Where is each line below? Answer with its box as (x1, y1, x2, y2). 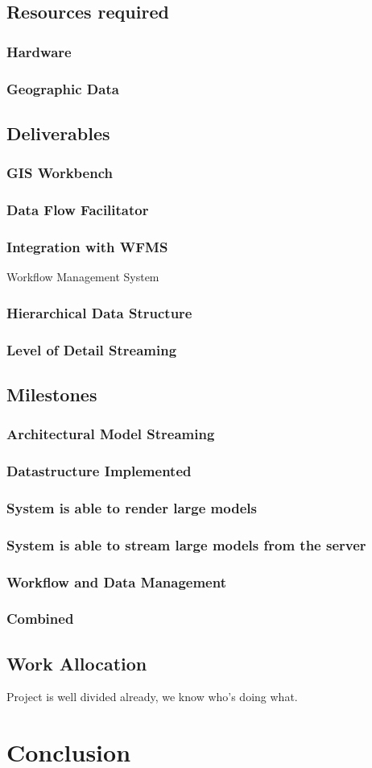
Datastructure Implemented (6, 460, 192, 480)
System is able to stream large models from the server (6, 534, 366, 554)
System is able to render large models (6, 497, 257, 517)
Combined (6, 608, 74, 629)
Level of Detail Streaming (6, 339, 177, 359)
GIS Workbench (6, 163, 113, 183)
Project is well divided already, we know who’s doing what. (6, 688, 298, 705)
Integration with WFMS (6, 236, 168, 256)
